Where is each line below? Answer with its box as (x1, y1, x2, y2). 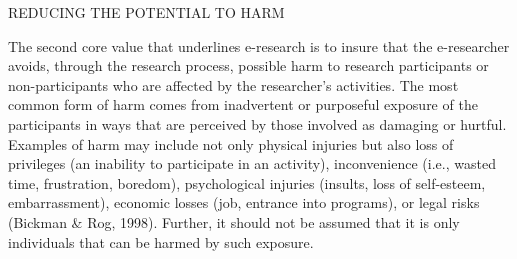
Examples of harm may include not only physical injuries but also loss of (8, 133, 454, 154)
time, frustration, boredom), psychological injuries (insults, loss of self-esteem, (8, 172, 486, 193)
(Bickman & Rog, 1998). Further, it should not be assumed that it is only (8, 211, 460, 232)
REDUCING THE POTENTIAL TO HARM (8, 2, 285, 22)
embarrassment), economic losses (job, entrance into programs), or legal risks (8, 192, 480, 213)
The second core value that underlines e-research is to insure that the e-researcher (8, 35, 510, 56)
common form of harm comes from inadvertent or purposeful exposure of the (8, 94, 478, 115)
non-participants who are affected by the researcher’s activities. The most (8, 74, 459, 95)
